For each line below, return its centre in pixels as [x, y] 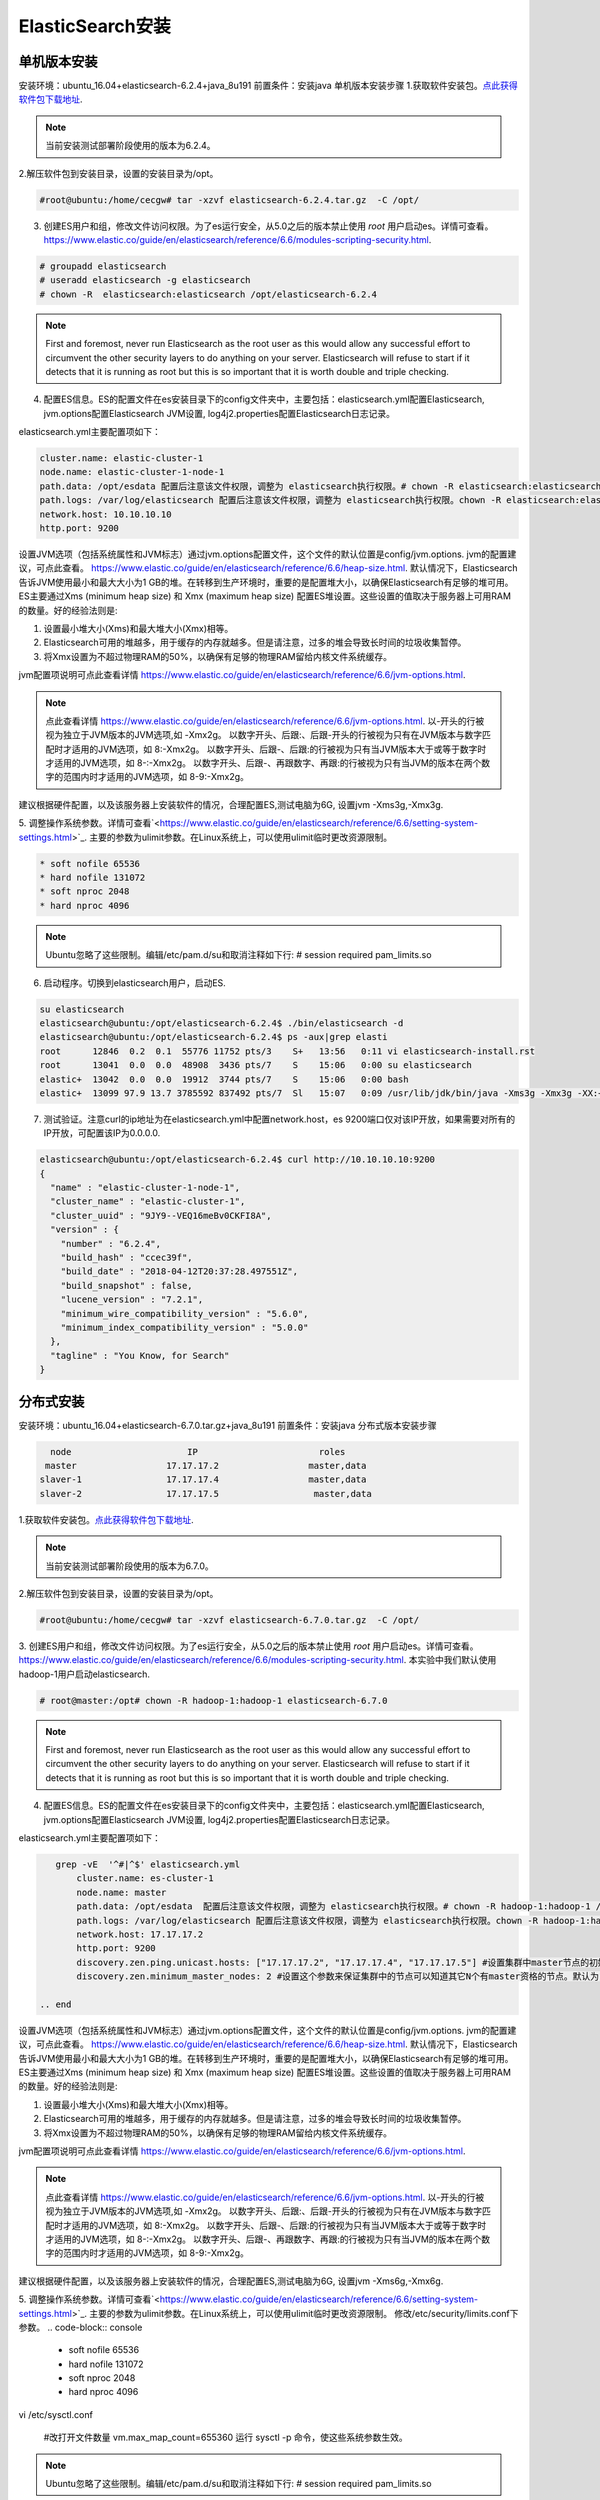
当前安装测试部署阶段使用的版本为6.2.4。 [130, 146]
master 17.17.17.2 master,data [206, 1465]
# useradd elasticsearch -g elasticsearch [145, 280]
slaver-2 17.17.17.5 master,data [205, 1493]
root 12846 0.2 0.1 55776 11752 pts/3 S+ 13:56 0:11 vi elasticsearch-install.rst [287, 1051]
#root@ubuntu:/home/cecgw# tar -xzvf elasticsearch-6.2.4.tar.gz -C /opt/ [229, 199]
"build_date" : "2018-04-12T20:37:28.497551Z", [179, 1271]
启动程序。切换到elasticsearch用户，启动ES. [135, 982]
